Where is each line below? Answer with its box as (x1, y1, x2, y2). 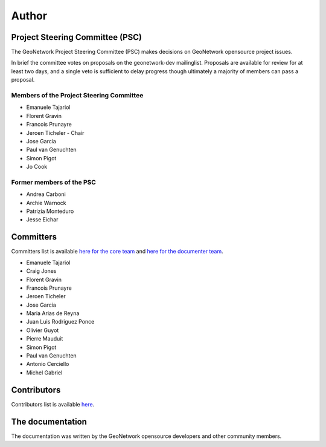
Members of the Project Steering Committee (11, 91, 144, 99)
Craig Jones (26, 267, 57, 275)
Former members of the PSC (11, 178, 97, 186)
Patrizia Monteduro (26, 207, 74, 215)
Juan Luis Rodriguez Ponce (26, 318, 95, 325)
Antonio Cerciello (26, 361, 69, 368)
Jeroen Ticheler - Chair (26, 129, 85, 136)
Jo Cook (26, 163, 48, 171)
